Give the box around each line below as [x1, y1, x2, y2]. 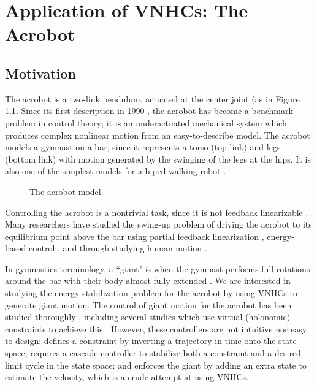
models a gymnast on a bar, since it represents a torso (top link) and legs [5, 140, 281, 153]
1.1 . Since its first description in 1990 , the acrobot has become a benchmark [5, 104, 293, 117]
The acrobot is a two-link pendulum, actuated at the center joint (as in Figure [5, 92, 300, 105]
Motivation [5, 63, 76, 82]
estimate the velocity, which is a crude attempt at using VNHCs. [5, 370, 248, 383]
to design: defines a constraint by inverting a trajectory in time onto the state [5, 334, 297, 347]
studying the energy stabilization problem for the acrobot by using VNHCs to [5, 286, 297, 299]
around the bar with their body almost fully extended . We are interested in [5, 274, 291, 287]
